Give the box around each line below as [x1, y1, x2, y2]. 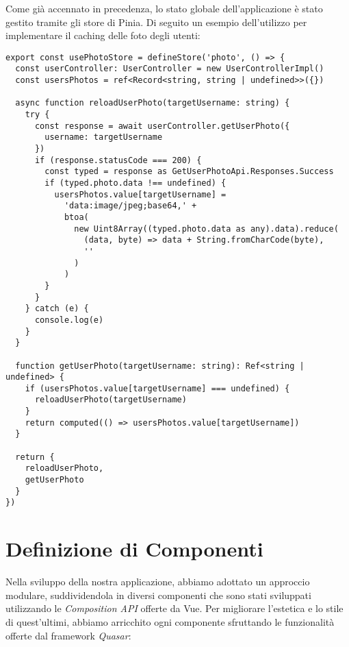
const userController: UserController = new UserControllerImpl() [15, 64, 324, 74]
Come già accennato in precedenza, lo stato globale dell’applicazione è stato [5, 1, 323, 15]
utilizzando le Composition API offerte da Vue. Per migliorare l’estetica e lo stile [5, 601, 344, 615]
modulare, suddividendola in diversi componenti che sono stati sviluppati [5, 587, 311, 602]
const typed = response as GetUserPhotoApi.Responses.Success [44, 167, 334, 177]
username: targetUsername [44, 132, 163, 143]
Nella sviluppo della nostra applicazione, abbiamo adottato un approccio [5, 574, 310, 589]
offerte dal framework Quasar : [5, 628, 131, 642]
